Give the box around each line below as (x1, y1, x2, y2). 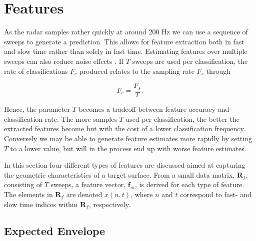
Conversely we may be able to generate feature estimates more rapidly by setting (4, 133, 252, 143)
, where (130, 189, 153, 199)
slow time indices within (4, 199, 78, 209)
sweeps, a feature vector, (50, 179, 126, 190)
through (206, 65, 230, 76)
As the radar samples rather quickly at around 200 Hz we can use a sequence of (4, 26, 248, 37)
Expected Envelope (4, 223, 105, 239)
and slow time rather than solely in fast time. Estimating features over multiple (4, 46, 247, 56)
